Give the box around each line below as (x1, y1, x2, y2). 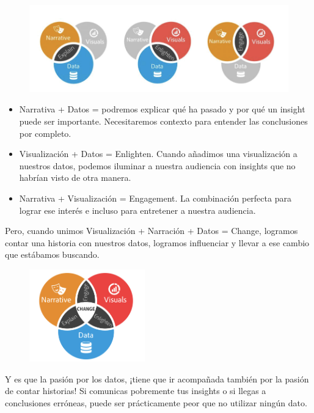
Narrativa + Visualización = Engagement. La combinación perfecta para (19, 191, 291, 204)
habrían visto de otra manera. (19, 171, 131, 184)
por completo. (19, 126, 71, 139)
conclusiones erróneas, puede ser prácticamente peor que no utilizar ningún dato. (5, 396, 307, 409)
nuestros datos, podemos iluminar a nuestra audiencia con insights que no (19, 159, 296, 172)
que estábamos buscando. (5, 248, 100, 261)
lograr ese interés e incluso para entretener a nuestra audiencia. (19, 203, 256, 216)
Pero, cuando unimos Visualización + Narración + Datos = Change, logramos (5, 224, 298, 237)
